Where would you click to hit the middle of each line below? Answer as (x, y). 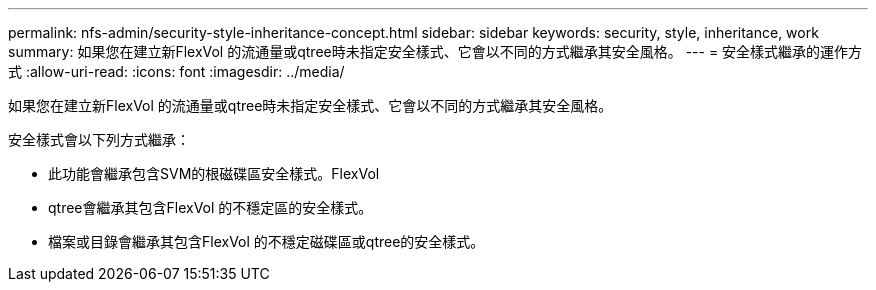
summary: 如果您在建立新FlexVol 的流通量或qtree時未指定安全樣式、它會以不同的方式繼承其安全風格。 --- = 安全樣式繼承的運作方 (435, 51)
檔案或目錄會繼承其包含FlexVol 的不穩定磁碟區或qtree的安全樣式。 (266, 241)
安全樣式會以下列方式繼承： (99, 139)
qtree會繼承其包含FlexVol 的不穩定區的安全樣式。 (210, 207)
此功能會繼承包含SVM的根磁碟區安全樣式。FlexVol (214, 173)
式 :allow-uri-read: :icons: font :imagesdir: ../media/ (176, 71)
